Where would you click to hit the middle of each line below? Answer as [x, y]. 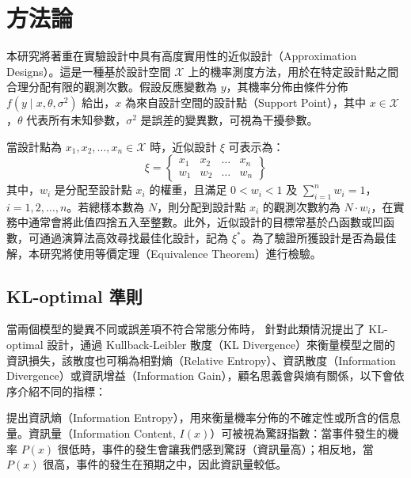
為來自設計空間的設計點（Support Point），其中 [245, 102]
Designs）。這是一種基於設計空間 [89, 71]
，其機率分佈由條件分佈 [287, 87]
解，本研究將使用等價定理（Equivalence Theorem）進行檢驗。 [164, 253]
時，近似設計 [183, 146]
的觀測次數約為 [301, 206]
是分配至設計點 [93, 190]
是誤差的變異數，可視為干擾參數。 [229, 119]
